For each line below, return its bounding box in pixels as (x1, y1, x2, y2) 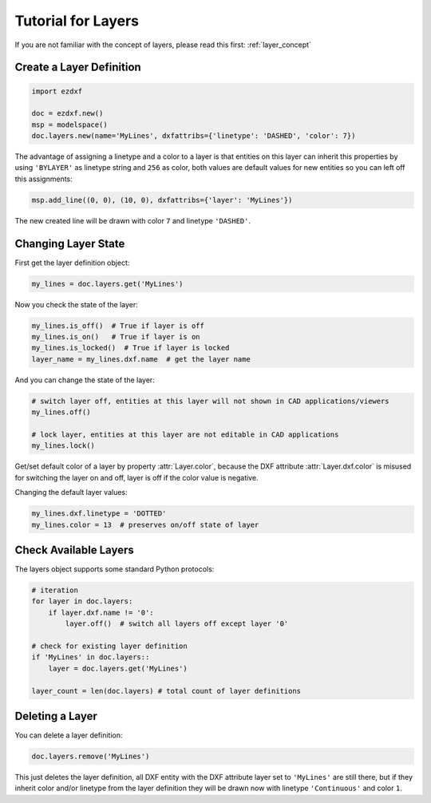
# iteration (31, 586, 79, 595)
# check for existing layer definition (31, 641, 188, 651)
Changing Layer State (14, 236, 125, 251)
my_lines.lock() (31, 441, 96, 450)
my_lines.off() (31, 408, 91, 417)
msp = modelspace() (31, 120, 108, 129)
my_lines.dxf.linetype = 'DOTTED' (31, 509, 167, 518)
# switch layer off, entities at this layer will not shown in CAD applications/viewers (31, 396, 390, 405)
